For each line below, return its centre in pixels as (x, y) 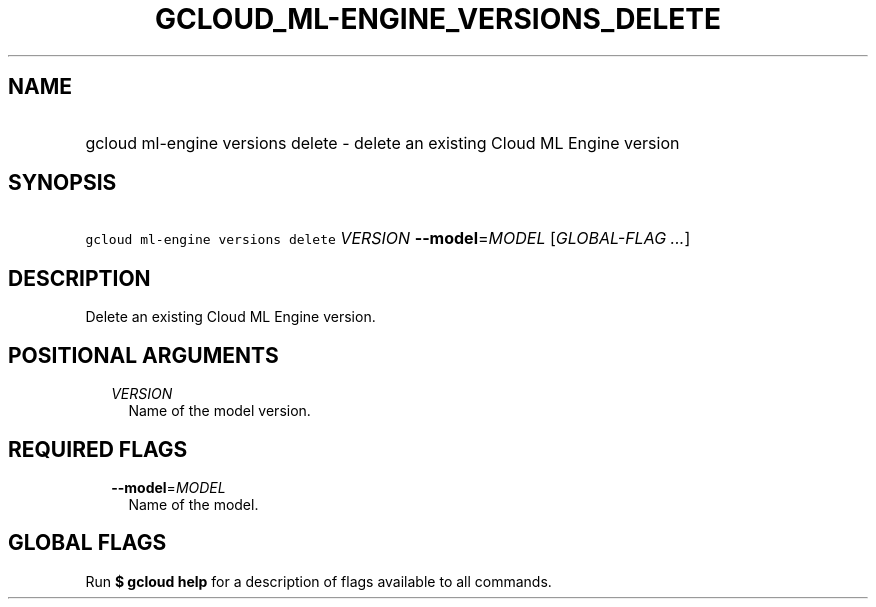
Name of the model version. (219, 411)
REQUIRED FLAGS (98, 449)
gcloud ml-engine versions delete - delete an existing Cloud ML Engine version (382, 142)
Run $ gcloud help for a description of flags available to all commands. (318, 581)
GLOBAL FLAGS (87, 543)
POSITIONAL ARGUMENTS (143, 355)
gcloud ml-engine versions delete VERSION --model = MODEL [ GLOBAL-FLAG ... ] (388, 238)
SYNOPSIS (62, 183)
